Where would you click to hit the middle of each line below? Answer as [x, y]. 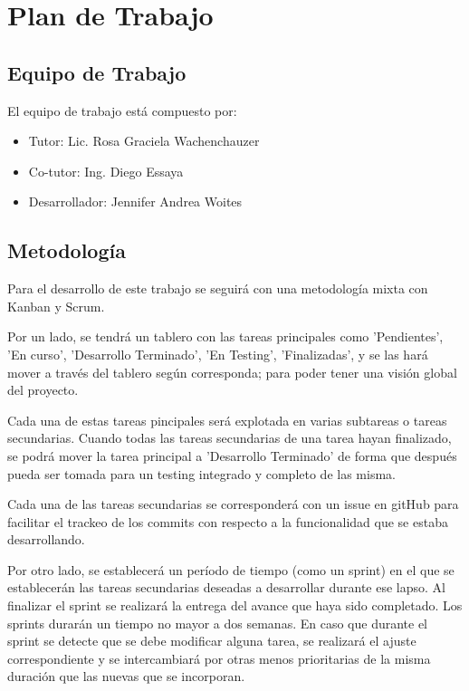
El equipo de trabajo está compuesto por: [122, 110]
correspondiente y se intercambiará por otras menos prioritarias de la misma [219, 658]
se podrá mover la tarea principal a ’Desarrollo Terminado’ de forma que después [232, 455]
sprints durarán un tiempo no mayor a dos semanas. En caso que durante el [218, 623]
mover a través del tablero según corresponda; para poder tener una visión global [232, 372]
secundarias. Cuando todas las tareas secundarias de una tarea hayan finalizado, [230, 438]
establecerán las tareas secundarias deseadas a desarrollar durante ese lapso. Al [226, 587]
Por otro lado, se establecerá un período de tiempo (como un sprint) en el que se [231, 569]
